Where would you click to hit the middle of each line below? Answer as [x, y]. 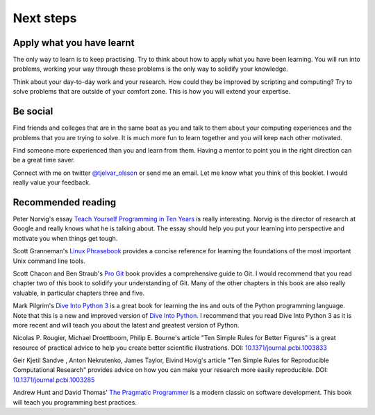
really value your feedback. [52, 183]
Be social [33, 111]
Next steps [45, 18]
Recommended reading [65, 202]
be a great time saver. [44, 160]
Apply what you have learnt [74, 43]
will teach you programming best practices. [75, 402]
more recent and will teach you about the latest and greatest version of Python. [126, 325]
